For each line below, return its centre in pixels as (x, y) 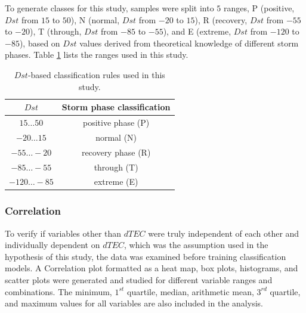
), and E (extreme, (197, 31)
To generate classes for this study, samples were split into (109, 8)
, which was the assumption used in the (196, 245)
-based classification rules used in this (96, 74)
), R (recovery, (221, 19)
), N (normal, (95, 19)
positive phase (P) (116, 122)
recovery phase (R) (116, 152)
